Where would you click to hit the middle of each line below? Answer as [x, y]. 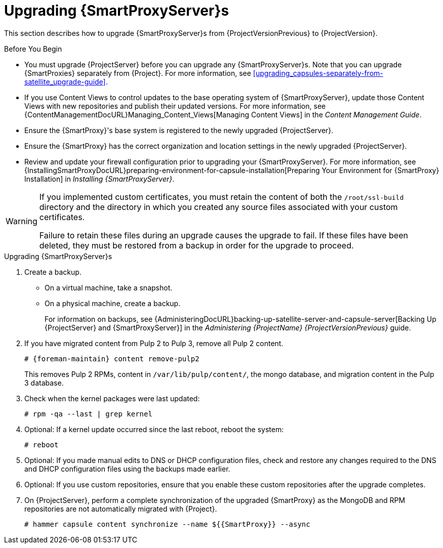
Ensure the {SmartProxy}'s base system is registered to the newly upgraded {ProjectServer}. [179, 130]
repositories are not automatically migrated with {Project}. [121, 509]
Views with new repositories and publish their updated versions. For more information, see [175, 106]
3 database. [44, 383]
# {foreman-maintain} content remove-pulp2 [112, 359]
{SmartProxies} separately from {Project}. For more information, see [138, 73]
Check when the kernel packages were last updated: [112, 398]
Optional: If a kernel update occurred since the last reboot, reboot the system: [154, 429]
